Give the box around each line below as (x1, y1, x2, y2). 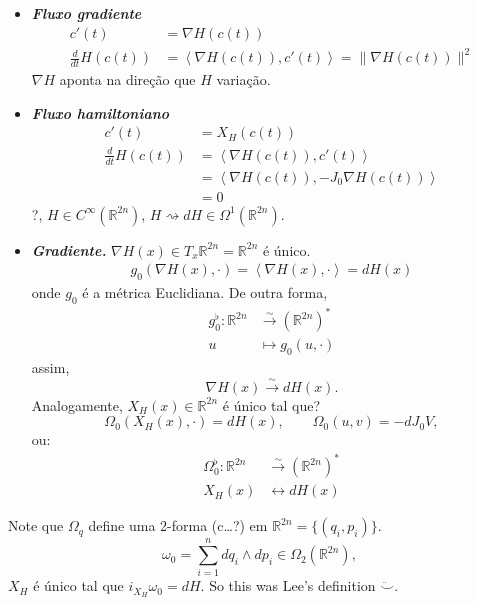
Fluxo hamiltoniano (31, 102, 170, 123)
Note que (8, 515, 64, 536)
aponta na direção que (59, 68, 196, 89)
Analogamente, (31, 394, 123, 415)
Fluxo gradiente (31, 3, 142, 23)
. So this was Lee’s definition (200, 575, 376, 596)
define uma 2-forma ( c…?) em (88, 515, 268, 536)
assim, (31, 357, 70, 378)
